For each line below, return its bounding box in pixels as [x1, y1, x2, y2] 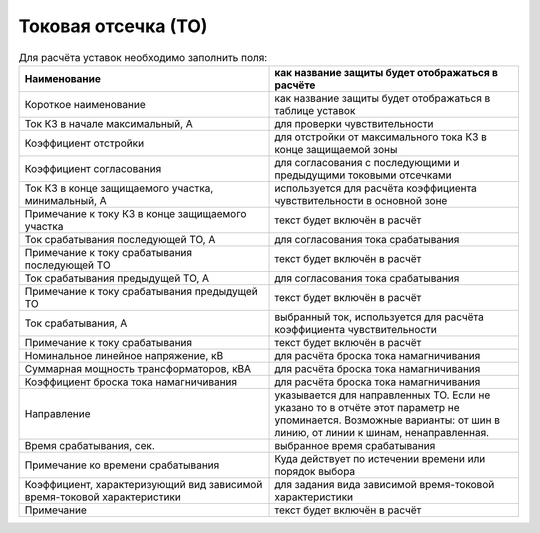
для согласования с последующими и [274, 155, 460, 169]
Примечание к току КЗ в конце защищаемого [24, 206, 247, 220]
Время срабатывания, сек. [24, 438, 155, 452]
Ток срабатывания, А [24, 316, 128, 330]
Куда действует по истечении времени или [274, 451, 486, 465]
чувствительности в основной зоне [274, 193, 448, 207]
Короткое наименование [24, 97, 147, 111]
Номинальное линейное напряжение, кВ [24, 348, 224, 362]
